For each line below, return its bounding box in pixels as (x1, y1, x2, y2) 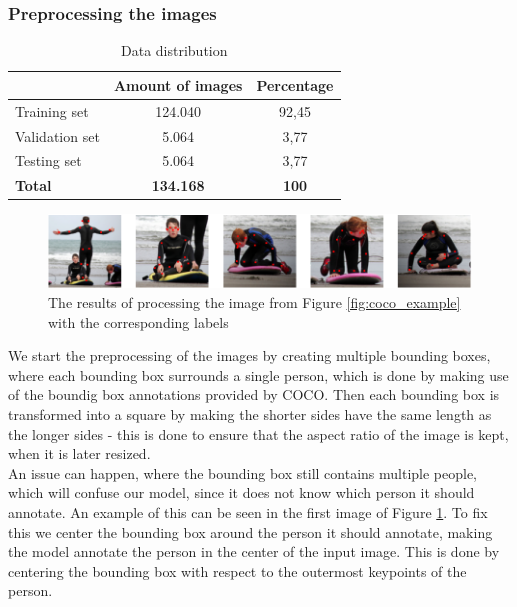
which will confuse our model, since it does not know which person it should (8, 482, 475, 503)
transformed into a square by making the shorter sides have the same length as (8, 404, 492, 425)
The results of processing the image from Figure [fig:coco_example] (48, 292, 461, 313)
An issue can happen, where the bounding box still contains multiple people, (8, 462, 477, 483)
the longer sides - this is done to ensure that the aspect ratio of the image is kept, (8, 423, 509, 444)
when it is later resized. (8, 443, 151, 464)
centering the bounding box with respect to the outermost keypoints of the (8, 560, 467, 581)
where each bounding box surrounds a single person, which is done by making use (8, 364, 509, 385)
